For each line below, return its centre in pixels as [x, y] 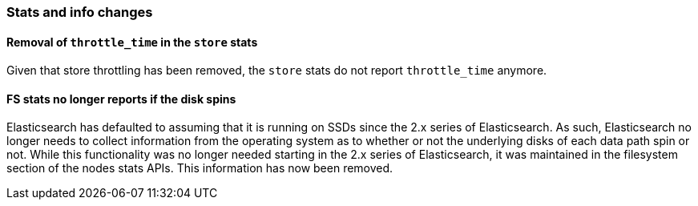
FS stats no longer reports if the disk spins [121, 99]
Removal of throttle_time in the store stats [132, 42]
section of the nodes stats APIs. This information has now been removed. [200, 168]
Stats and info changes [80, 12]
